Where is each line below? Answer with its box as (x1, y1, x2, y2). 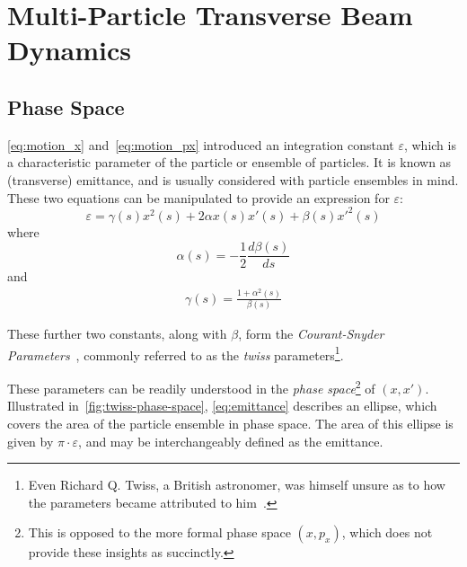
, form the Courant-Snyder (238, 324, 384, 343)
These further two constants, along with (7, 324, 227, 343)
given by (7, 431, 54, 450)
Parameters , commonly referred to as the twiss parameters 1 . (7, 342, 344, 364)
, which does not (341, 523, 433, 542)
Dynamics (7, 31, 132, 68)
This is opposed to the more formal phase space (28, 523, 291, 542)
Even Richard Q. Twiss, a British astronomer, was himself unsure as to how (28, 475, 445, 494)
